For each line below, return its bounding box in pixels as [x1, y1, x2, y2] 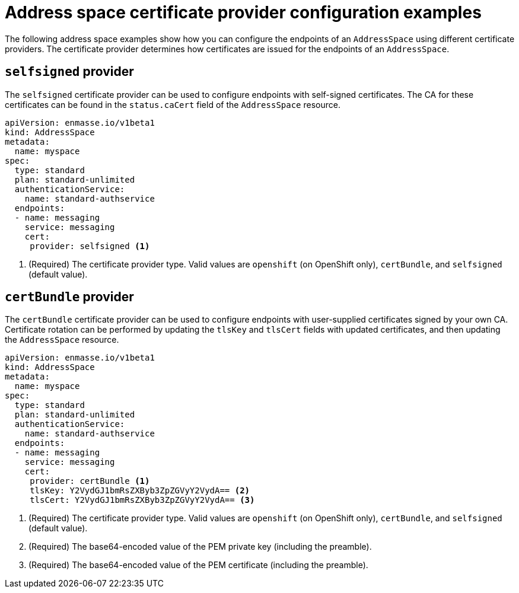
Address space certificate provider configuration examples [5, 2, 482, 23]
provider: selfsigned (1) [30, 241, 150, 251]
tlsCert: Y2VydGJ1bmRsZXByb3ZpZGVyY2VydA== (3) [30, 495, 255, 505]
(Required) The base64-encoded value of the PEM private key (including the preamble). [28, 541, 372, 552]
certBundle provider [5, 289, 134, 305]
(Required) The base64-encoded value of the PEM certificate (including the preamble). [28, 560, 368, 570]
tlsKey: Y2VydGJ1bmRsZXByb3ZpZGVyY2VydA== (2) [30, 486, 250, 496]
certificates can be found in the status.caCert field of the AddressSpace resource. [5, 99, 340, 110]
